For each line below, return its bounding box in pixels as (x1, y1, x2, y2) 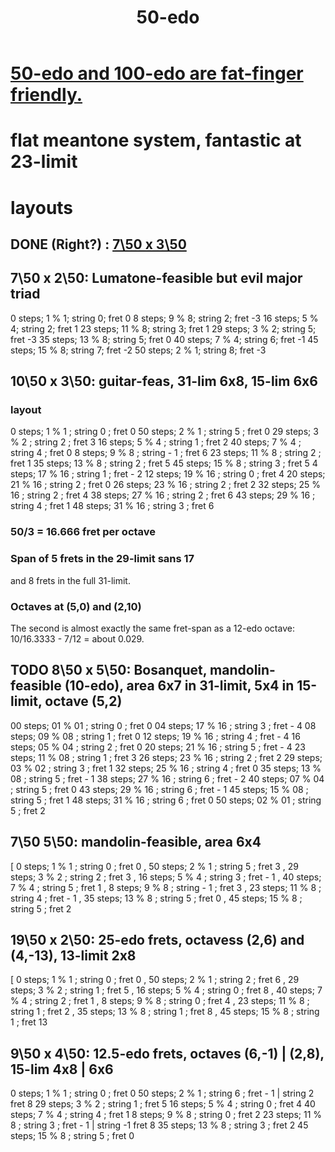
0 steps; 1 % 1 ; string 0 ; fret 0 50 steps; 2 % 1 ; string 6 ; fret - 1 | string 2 (10, 1087, 315, 1100)
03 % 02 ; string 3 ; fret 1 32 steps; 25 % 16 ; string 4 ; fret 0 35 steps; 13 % (10, 762, 322, 774)
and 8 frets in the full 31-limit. (10, 574, 131, 586)
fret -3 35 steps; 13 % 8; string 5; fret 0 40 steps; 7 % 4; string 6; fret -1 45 (10, 333, 319, 345)
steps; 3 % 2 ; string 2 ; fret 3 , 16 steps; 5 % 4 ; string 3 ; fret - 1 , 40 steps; (10, 871, 322, 883)
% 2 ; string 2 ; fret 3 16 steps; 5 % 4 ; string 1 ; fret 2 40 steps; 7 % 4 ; (10, 436, 302, 448)
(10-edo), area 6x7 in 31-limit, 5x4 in (64, 677, 295, 695)
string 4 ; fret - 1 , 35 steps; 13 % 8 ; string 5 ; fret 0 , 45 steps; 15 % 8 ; (10, 892, 303, 904)
